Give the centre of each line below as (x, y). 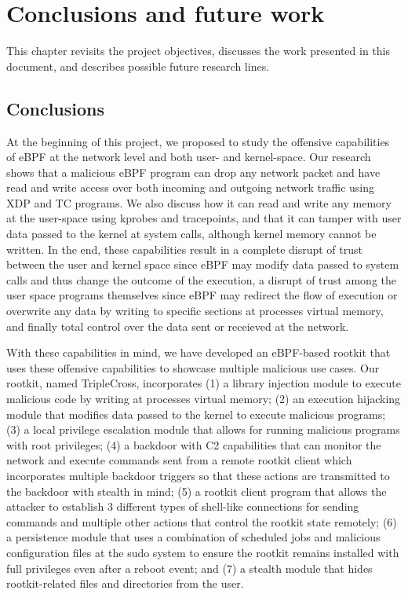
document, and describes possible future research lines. (138, 66)
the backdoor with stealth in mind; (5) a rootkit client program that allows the (197, 491)
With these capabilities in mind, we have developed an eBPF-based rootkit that (199, 352)
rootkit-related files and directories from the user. (125, 583)
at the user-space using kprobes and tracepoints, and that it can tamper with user (204, 218)
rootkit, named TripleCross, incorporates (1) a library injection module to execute (204, 383)
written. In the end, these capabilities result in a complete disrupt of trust (184, 249)
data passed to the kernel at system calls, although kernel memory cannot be (191, 234)
